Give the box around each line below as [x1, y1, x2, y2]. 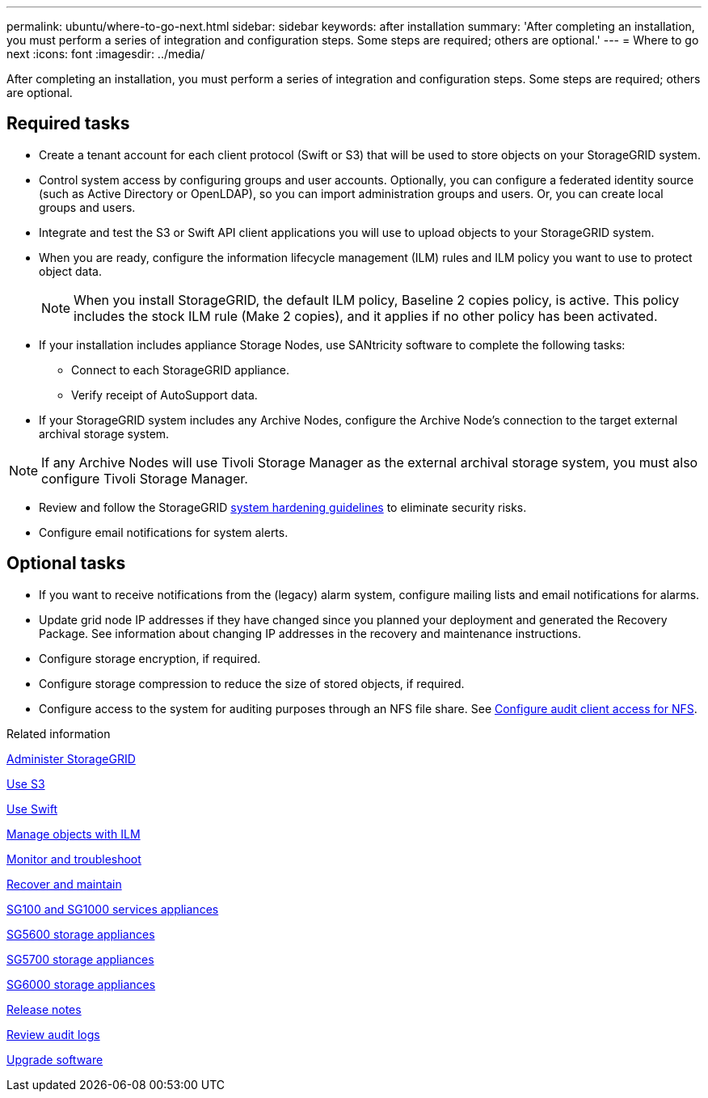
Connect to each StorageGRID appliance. [71, 362, 290, 377]
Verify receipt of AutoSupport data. [71, 387, 258, 402]
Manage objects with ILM [6, 826, 141, 841]
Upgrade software [6, 1052, 103, 1066]
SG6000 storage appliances [6, 977, 156, 991]
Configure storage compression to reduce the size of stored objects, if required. [39, 676, 465, 690]
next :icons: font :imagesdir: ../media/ [6, 47, 205, 61]
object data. [39, 264, 103, 278]
